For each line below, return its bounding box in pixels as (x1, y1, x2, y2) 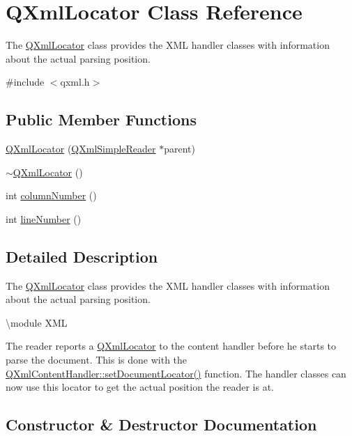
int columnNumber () (6, 188, 97, 203)
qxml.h (60, 75, 90, 89)
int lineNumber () (6, 211, 82, 226)
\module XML (6, 315, 68, 329)
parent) (164, 141, 195, 156)
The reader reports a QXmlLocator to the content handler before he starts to (6, 338, 337, 353)
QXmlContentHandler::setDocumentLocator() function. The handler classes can (6, 366, 346, 380)
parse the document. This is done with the (6, 352, 188, 367)
